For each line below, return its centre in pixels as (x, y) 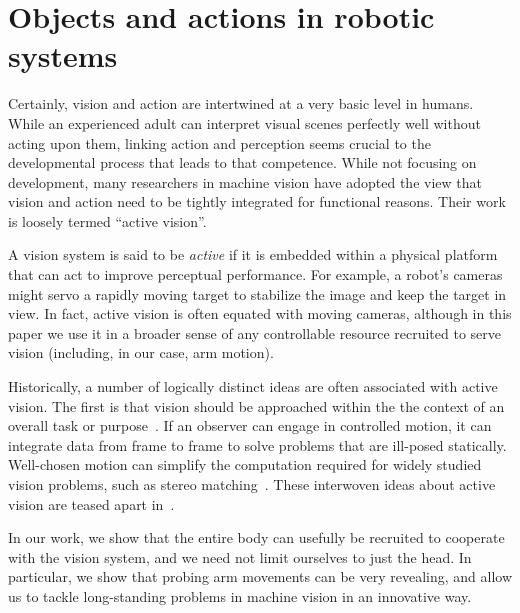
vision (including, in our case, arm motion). (141, 352)
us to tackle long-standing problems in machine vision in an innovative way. (240, 595)
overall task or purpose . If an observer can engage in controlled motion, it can (250, 425)
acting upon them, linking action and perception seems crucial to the (219, 142)
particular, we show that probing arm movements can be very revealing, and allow (260, 576)
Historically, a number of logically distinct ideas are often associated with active (253, 386)
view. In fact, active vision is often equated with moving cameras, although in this (260, 313)
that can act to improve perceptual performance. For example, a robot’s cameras (255, 274)
